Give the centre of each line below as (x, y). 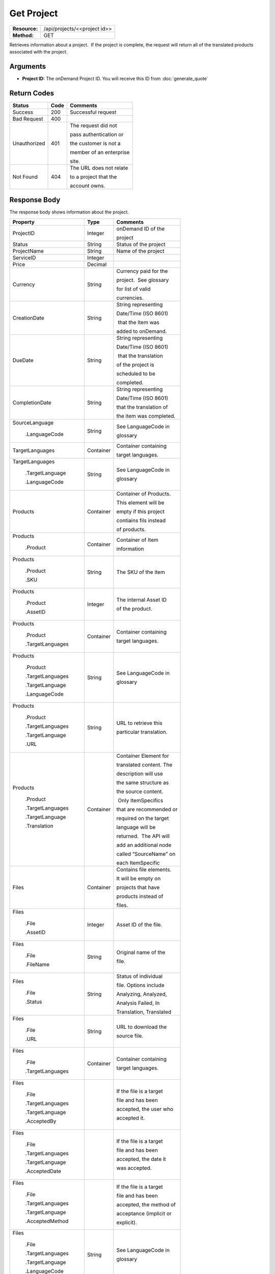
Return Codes (32, 93)
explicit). (127, 1222)
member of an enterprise (100, 152)
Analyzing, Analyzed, (142, 994)
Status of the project (141, 244)
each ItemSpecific (138, 863)
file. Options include (141, 985)
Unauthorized (29, 143)
